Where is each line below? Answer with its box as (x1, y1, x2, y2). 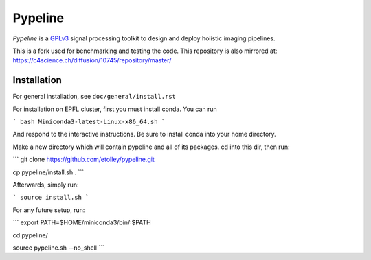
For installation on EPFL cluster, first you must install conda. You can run (12, 105, 218, 113)
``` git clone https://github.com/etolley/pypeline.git (12, 155, 155, 164)
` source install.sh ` (12, 193, 89, 202)
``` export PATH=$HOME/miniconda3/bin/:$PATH (12, 218, 151, 226)
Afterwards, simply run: (12, 180, 79, 189)
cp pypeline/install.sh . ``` (12, 168, 85, 176)
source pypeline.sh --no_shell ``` (12, 244, 104, 252)
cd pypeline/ (12, 231, 48, 239)
